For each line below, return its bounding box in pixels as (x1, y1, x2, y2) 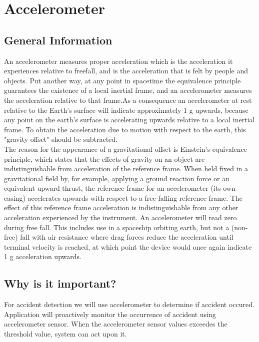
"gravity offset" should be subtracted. (4, 134, 118, 144)
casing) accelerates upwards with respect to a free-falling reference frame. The (4, 192, 242, 203)
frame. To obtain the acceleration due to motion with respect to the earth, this (4, 124, 246, 134)
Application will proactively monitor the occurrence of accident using (4, 309, 216, 319)
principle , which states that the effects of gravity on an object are (4, 153, 205, 164)
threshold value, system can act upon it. (4, 329, 127, 339)
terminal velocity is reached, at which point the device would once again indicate (4, 241, 252, 252)
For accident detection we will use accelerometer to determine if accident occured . (4, 299, 254, 310)
